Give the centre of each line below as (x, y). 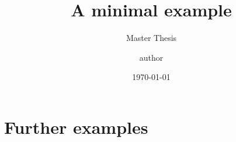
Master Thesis (151, 38)
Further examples (76, 127)
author (151, 57)
